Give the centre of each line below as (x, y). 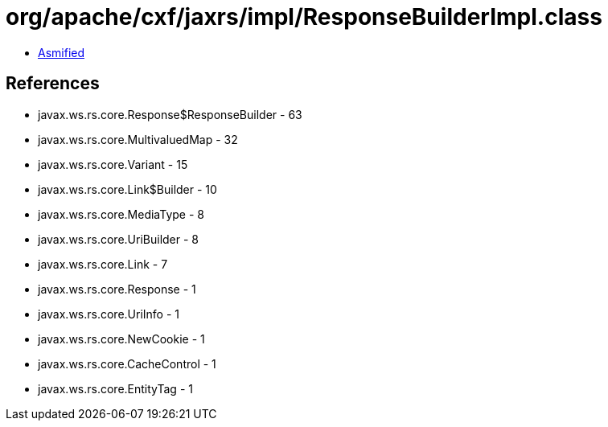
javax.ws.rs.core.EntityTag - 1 (115, 388)
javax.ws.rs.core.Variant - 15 (113, 164)
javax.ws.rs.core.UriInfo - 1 (109, 314)
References (53, 84)
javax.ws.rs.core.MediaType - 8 (121, 214)
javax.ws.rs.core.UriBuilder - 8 (118, 239)
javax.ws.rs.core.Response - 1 (117, 289)
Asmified (62, 52)
